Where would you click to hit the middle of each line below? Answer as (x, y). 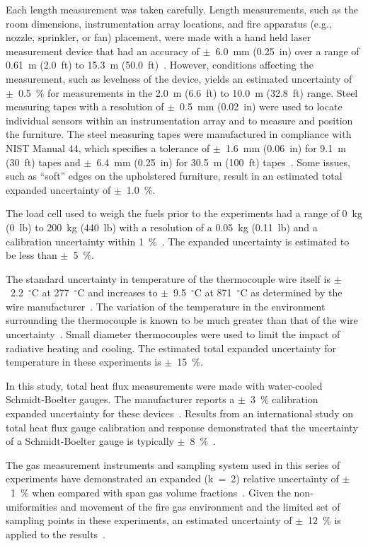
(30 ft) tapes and (43, 162)
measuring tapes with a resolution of (85, 106)
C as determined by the (291, 292)
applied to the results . (56, 534)
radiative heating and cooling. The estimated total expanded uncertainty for (171, 348)
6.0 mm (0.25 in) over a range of (287, 51)
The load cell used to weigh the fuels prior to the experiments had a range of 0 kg (184, 213)
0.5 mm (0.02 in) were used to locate (261, 106)
